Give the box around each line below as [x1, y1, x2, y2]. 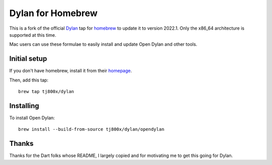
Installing [9, 101, 40, 110]
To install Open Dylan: [9, 115, 55, 121]
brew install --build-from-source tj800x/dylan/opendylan [18, 126, 165, 132]
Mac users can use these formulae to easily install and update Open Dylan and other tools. [9, 41, 197, 47]
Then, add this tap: [9, 77, 49, 83]
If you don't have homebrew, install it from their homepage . [9, 68, 132, 74]
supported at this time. [9, 32, 56, 38]
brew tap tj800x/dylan [18, 89, 75, 95]
